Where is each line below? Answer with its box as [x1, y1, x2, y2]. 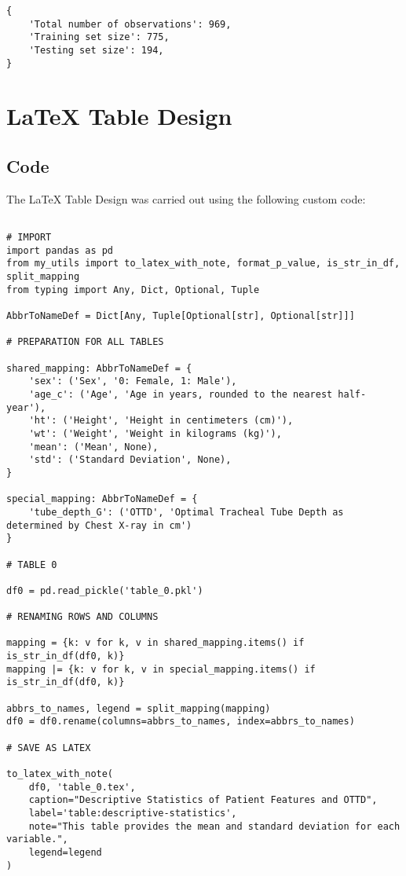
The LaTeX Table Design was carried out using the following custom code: [6, 190, 366, 207]
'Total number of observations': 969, [28, 18, 232, 30]
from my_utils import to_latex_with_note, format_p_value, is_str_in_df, [6, 258, 401, 269]
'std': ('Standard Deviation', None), [28, 454, 232, 466]
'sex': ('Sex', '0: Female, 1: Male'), [28, 376, 237, 387]
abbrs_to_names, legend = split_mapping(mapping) [6, 702, 271, 714]
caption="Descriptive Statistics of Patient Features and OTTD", [28, 794, 378, 806]
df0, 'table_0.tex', [28, 781, 136, 793]
